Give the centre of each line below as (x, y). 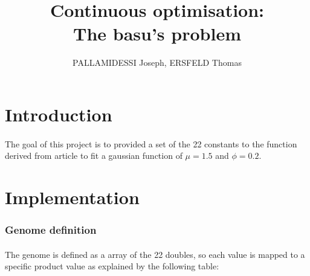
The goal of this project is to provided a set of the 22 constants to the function (151, 143)
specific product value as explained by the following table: (112, 266)
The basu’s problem (157, 34)
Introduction (59, 114)
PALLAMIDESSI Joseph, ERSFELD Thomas (157, 63)
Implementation (72, 197)
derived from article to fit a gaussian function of (94, 156)
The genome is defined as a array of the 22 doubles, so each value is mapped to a (155, 254)
